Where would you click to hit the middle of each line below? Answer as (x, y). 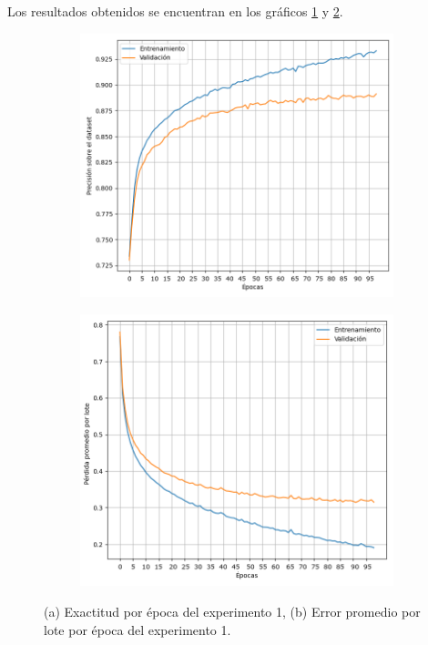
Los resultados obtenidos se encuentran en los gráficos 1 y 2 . (175, 11)
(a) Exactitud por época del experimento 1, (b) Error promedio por (232, 611)
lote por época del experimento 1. (138, 629)
